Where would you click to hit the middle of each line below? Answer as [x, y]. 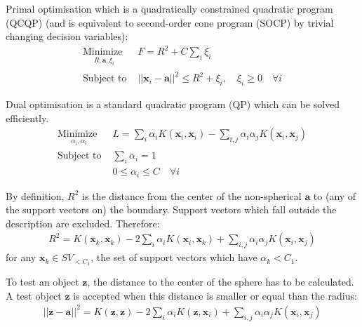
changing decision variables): [67, 36]
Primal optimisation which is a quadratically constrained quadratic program [169, 8]
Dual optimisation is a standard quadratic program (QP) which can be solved [173, 104]
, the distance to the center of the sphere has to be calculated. [221, 282]
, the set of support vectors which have [174, 257]
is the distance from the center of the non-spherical [192, 195]
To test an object [42, 282]
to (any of [335, 195]
